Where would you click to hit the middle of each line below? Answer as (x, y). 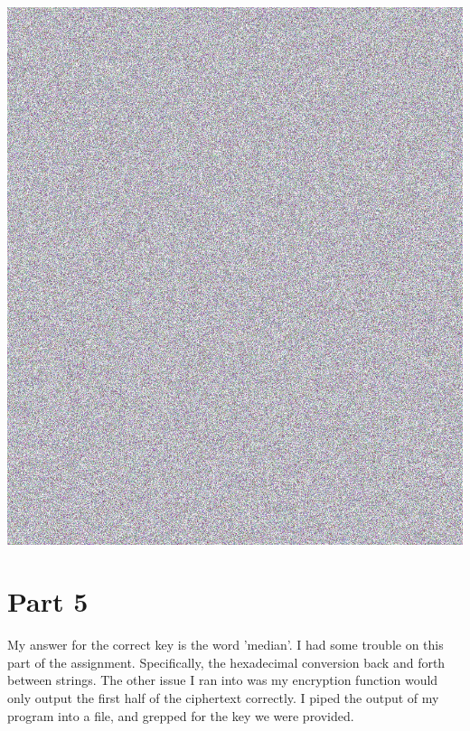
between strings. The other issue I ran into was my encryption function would (223, 680)
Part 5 (48, 601)
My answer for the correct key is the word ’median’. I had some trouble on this (226, 645)
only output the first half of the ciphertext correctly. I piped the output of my (223, 698)
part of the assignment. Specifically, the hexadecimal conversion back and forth (226, 662)
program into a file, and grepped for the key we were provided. (181, 715)
